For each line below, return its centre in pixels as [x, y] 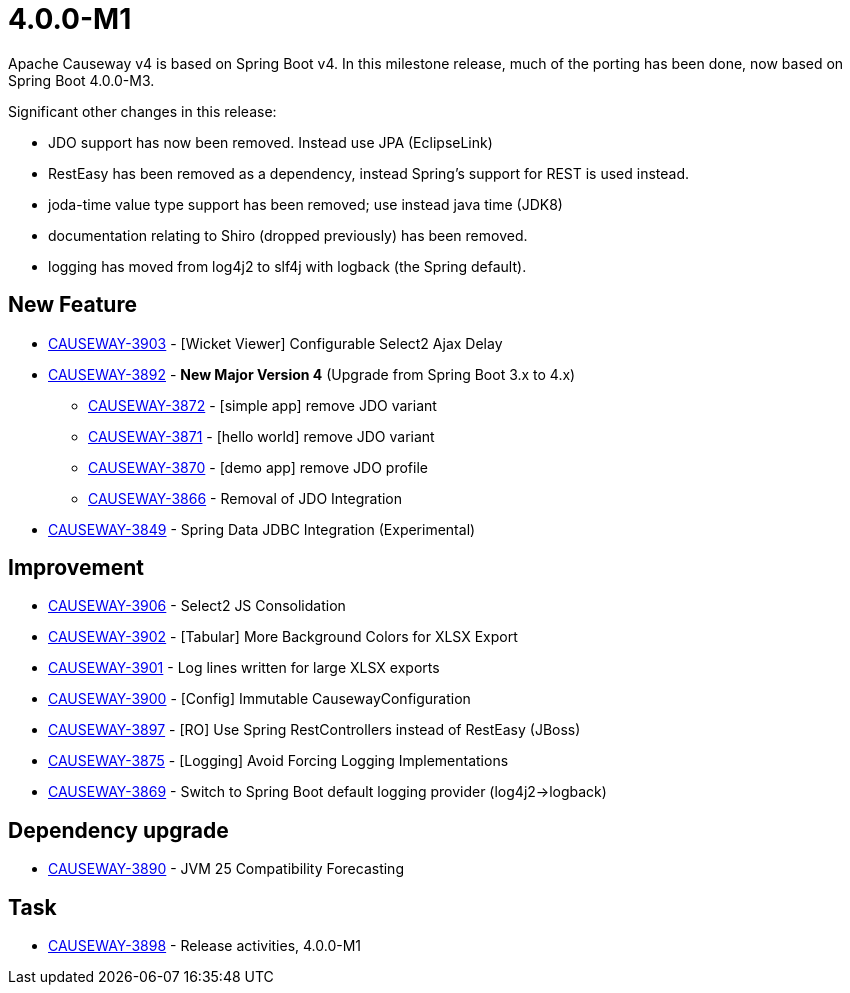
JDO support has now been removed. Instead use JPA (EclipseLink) [270, 142]
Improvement [76, 568]
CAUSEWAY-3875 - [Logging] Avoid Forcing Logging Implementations [278, 761]
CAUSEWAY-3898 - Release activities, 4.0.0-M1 [205, 946]
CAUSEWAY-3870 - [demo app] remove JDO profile [258, 467]
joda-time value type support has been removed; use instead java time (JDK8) [305, 204]
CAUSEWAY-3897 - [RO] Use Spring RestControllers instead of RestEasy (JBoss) [314, 730]
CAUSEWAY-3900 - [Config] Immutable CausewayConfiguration [259, 699]
